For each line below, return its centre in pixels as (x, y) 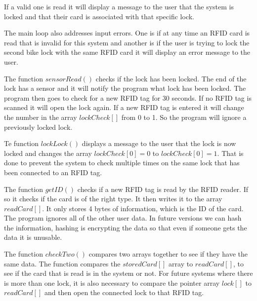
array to (181, 263)
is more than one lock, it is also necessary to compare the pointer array (112, 282)
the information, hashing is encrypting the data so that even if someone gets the (126, 227)
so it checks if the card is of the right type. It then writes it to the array (113, 199)
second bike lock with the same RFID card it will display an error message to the (127, 52)
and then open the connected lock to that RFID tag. (124, 292)
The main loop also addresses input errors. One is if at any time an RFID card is (127, 33)
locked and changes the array (48, 153)
